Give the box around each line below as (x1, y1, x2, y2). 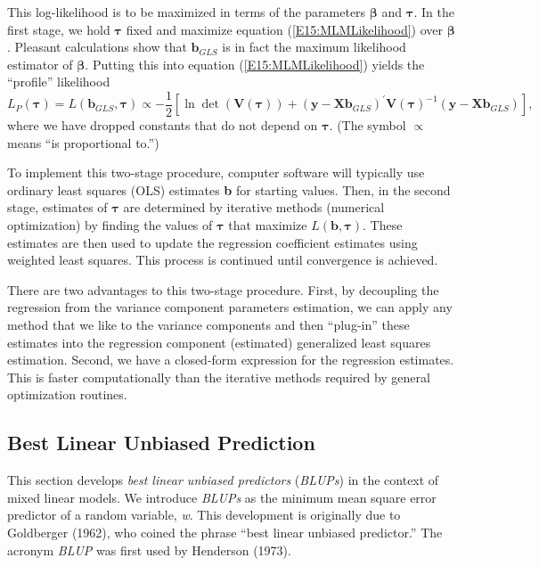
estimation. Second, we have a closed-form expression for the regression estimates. (7, 350, 454, 369)
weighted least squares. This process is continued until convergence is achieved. (7, 250, 438, 269)
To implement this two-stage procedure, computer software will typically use (7, 163, 425, 182)
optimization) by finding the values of (7, 216, 213, 234)
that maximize (228, 216, 307, 234)
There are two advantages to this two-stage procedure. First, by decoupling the (7, 280, 439, 299)
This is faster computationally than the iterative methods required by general (7, 367, 430, 386)
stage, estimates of (7, 198, 108, 217)
